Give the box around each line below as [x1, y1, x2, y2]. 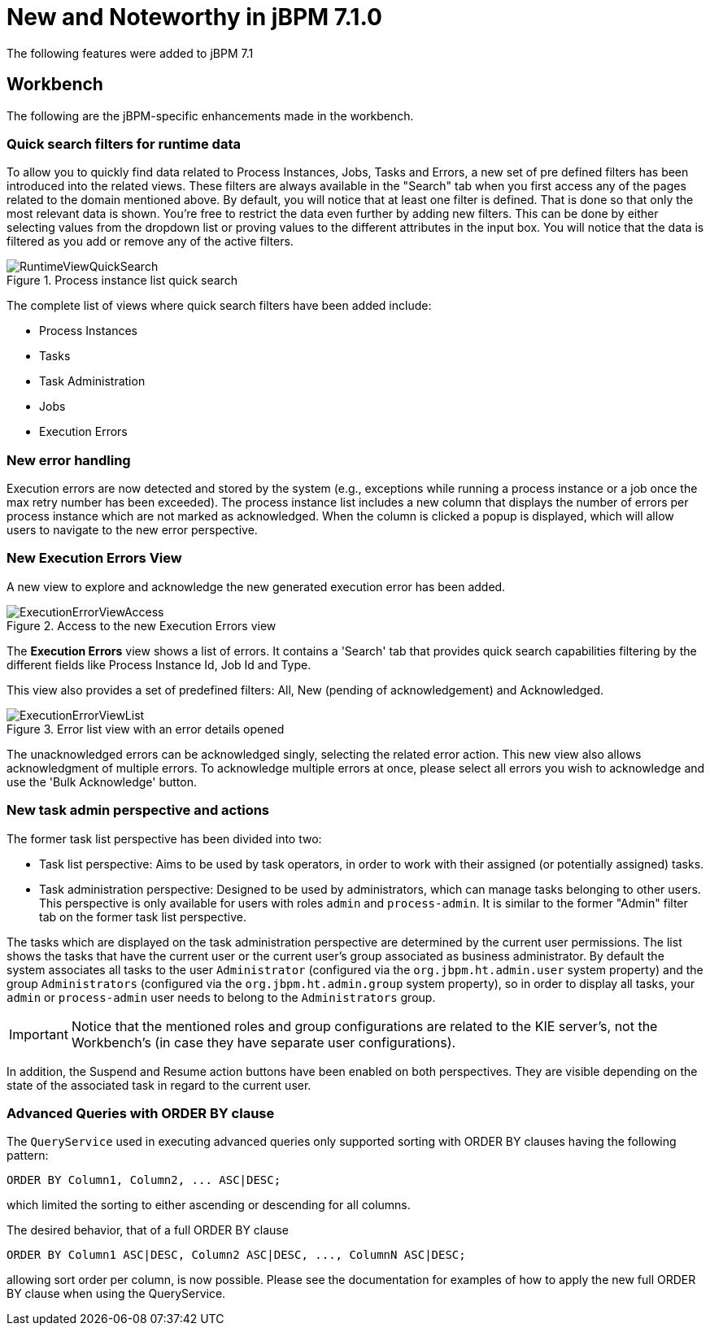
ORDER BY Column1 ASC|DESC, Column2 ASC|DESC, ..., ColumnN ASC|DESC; [7, 1248, 466, 1262]
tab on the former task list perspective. [39, 909, 246, 924]
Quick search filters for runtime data [7, 135, 241, 152]
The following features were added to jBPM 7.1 [7, 46, 254, 60]
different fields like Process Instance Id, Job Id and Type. [7, 657, 311, 672]
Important [9, 1025, 68, 1043]
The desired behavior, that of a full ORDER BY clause [7, 1223, 289, 1238]
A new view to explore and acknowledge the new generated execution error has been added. [7, 579, 506, 594]
